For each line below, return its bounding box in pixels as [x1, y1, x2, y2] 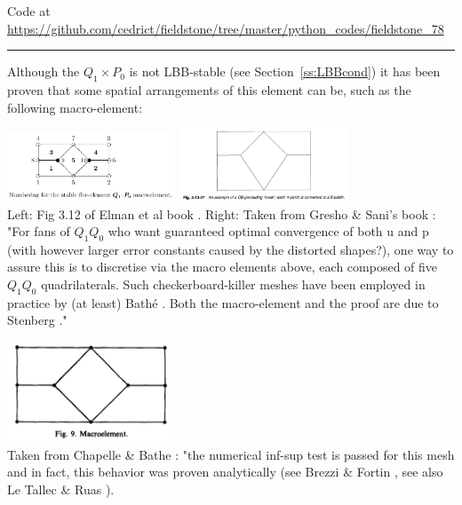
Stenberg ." [7, 311, 68, 329]
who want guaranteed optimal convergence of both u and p [108, 222, 429, 241]
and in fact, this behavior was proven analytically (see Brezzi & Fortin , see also [7, 462, 443, 481]
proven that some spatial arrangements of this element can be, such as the [7, 80, 411, 99]
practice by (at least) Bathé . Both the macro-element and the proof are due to [7, 293, 439, 312]
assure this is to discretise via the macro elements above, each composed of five [7, 257, 438, 276]
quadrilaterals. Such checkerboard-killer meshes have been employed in [41, 275, 426, 294]
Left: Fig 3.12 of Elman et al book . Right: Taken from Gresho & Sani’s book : [7, 204, 436, 223]
